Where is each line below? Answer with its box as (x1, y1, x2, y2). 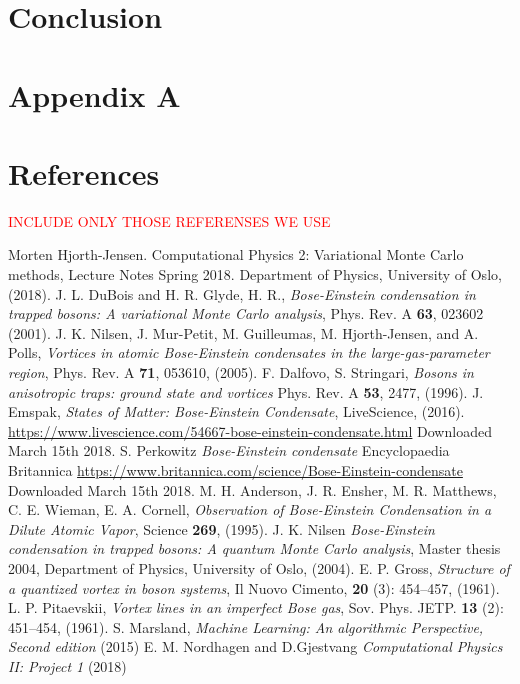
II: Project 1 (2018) (8, 655, 127, 676)
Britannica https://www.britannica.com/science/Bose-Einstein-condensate (8, 460, 463, 480)
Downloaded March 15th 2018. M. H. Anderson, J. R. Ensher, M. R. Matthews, (8, 479, 497, 500)
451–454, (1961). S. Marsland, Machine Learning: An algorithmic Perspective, (8, 616, 484, 637)
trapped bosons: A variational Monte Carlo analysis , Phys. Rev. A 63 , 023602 (8, 303, 484, 324)
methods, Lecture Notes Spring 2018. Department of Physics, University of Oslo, (8, 264, 502, 285)
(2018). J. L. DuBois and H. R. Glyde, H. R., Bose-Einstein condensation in (8, 283, 476, 304)
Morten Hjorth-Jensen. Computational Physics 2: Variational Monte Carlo (8, 244, 464, 265)
